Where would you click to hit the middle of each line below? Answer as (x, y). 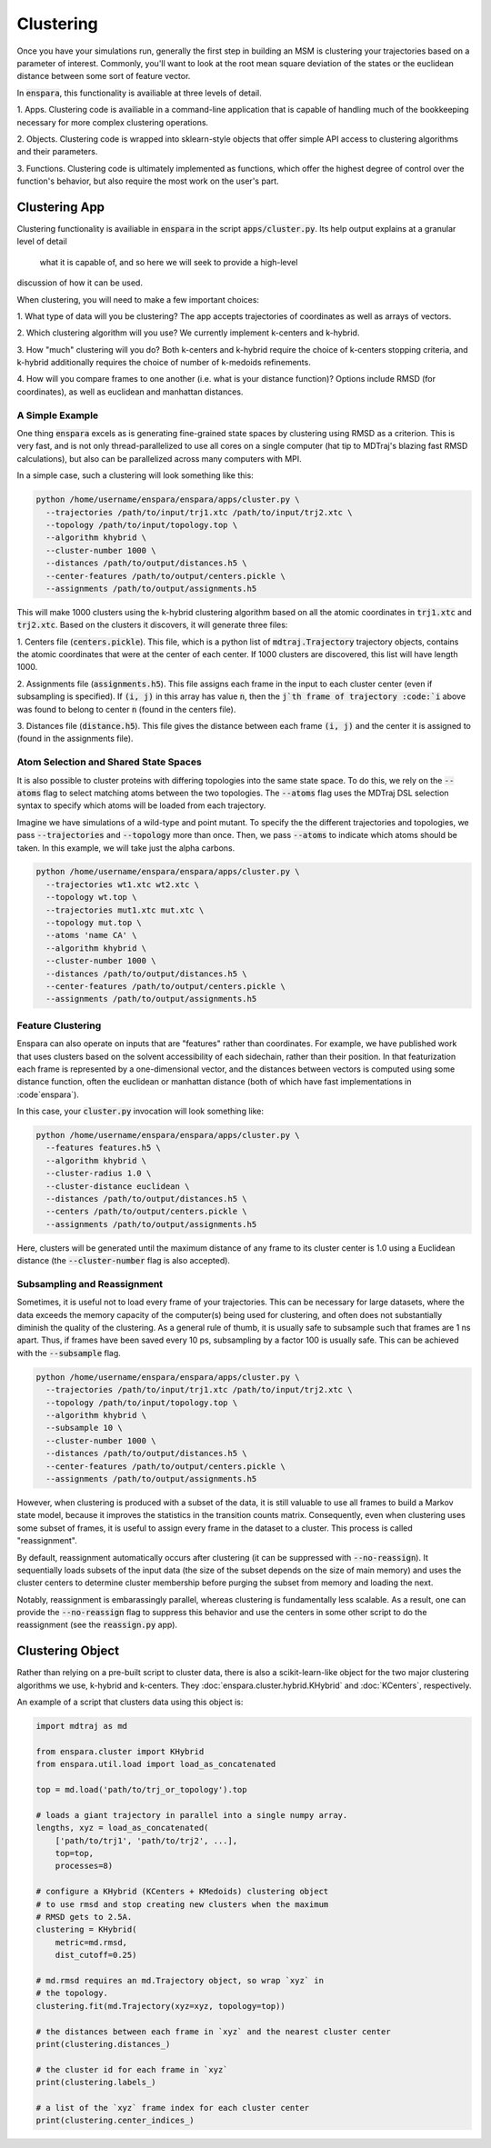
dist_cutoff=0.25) (96, 1955)
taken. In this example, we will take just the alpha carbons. (126, 848)
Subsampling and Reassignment (90, 1284)
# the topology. (72, 1993)
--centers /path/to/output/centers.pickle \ (146, 1212)
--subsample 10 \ (84, 1428)
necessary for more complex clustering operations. (113, 122)
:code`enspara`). (48, 1094)
